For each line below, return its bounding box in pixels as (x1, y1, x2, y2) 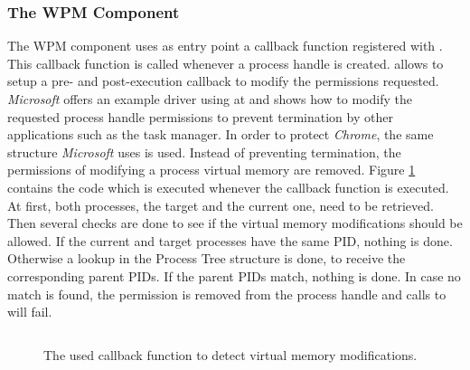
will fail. (7, 302, 52, 321)
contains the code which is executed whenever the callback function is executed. (7, 177, 449, 196)
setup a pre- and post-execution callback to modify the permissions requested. (7, 71, 439, 90)
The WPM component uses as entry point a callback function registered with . (7, 36, 443, 55)
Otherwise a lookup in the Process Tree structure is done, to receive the (7, 249, 406, 268)
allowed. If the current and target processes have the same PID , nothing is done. (7, 231, 453, 250)
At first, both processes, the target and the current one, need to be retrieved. (7, 195, 434, 214)
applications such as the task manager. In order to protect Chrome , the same (7, 125, 434, 144)
